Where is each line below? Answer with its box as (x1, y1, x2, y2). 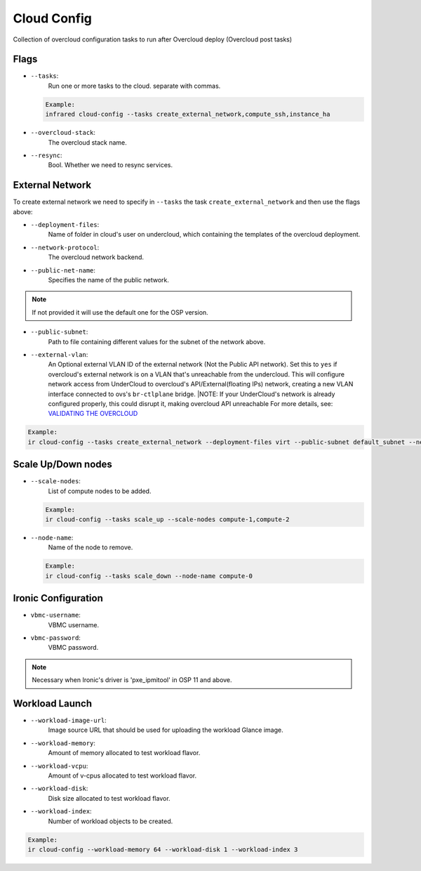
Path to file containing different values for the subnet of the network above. (48, 337, 266, 346)
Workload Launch (13, 698, 93, 709)
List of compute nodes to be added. (48, 487, 152, 495)
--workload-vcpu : (30, 761, 88, 770)
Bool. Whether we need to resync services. (48, 161, 173, 169)
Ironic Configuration (13, 592, 103, 604)
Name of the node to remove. (48, 543, 133, 551)
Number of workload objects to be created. (48, 817, 173, 825)
